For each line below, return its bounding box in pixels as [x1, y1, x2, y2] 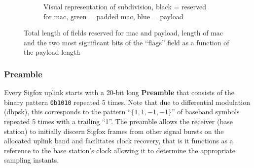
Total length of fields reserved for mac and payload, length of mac [24, 28, 223, 38]
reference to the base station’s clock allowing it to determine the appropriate [4, 145, 236, 155]
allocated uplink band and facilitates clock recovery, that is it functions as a [4, 135, 233, 146]
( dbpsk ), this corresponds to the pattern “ [4, 106, 131, 117]
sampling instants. [4, 155, 59, 165]
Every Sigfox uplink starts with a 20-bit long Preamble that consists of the [4, 87, 235, 98]
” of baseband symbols [172, 106, 240, 117]
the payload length [24, 47, 80, 57]
